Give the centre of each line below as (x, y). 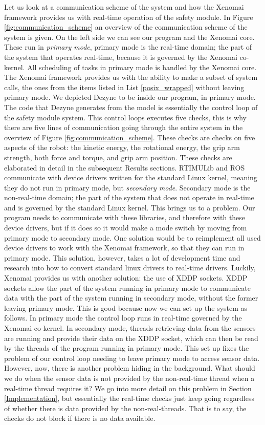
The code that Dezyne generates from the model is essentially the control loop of (131, 107)
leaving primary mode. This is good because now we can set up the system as (126, 307)
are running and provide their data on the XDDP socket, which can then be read (131, 338)
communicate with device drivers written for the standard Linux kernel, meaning (131, 177)
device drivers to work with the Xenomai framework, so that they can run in (124, 248)
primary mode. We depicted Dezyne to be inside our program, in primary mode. (130, 97)
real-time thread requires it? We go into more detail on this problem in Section (128, 388)
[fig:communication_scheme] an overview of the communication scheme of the (126, 27)
